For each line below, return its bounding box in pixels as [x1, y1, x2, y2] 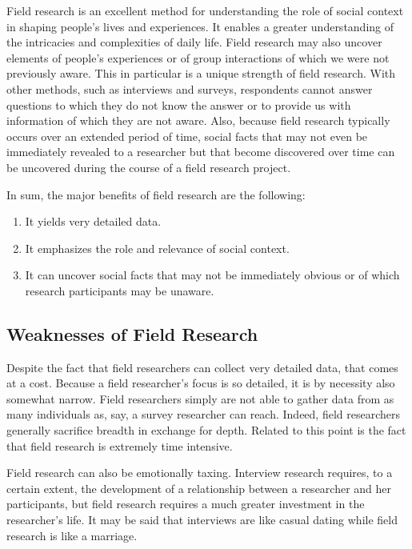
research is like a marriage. [6, 527, 138, 543]
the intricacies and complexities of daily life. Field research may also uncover [6, 34, 382, 50]
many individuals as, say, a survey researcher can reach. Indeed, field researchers [6, 406, 400, 423]
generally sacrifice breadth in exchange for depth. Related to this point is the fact [6, 422, 406, 439]
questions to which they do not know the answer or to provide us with [6, 96, 351, 113]
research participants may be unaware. [25, 282, 214, 299]
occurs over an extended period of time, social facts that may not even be [6, 127, 368, 144]
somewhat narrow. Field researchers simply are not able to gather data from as [6, 390, 394, 407]
